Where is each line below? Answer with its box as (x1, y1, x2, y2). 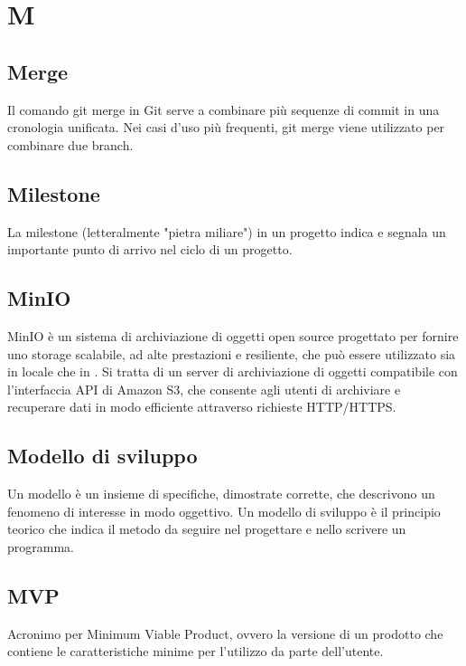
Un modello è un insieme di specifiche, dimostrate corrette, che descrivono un (7, 484, 435, 503)
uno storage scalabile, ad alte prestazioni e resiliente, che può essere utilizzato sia (7, 344, 456, 363)
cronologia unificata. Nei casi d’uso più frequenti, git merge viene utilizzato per (7, 118, 445, 137)
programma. (7, 537, 74, 556)
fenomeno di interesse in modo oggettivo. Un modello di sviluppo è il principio (7, 501, 441, 520)
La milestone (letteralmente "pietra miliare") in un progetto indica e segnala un (7, 222, 446, 241)
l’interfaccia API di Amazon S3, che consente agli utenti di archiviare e (7, 379, 401, 398)
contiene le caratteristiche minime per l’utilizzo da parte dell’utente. (7, 642, 384, 661)
